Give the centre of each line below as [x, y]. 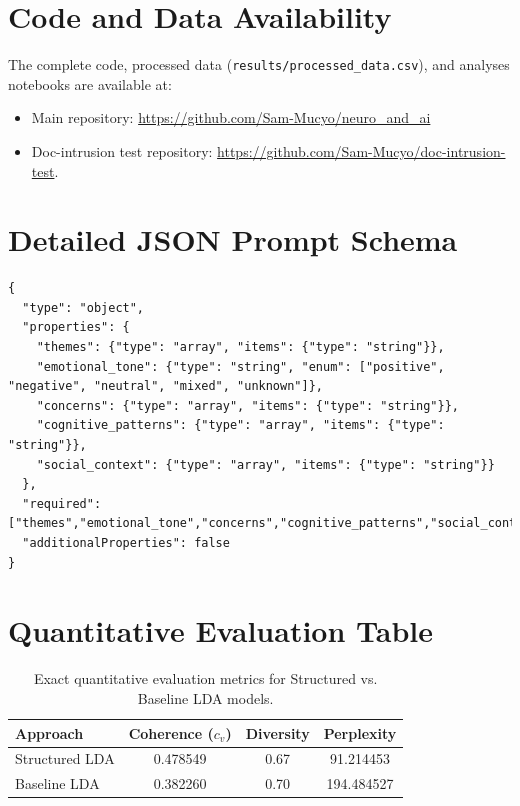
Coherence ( [171, 732]
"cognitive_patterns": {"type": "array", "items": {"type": [240, 425]
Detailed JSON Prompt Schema [233, 239]
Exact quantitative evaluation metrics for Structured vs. [205, 678]
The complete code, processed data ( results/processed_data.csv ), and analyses [259, 64]
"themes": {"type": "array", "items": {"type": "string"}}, [240, 347]
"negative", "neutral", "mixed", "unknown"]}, [165, 386]
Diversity [277, 732]
